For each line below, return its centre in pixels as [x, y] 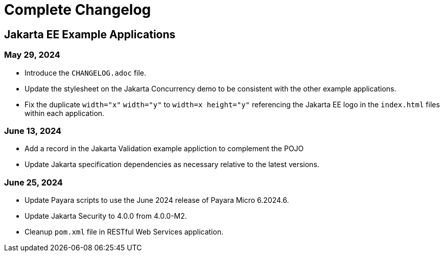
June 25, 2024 [33, 182]
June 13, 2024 [33, 131]
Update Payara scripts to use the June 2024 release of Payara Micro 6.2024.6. [157, 200]
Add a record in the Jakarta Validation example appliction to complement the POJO [164, 149]
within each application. [65, 113]
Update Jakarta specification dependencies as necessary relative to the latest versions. [172, 165]
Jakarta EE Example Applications [90, 34]
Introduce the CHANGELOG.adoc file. [86, 73]
